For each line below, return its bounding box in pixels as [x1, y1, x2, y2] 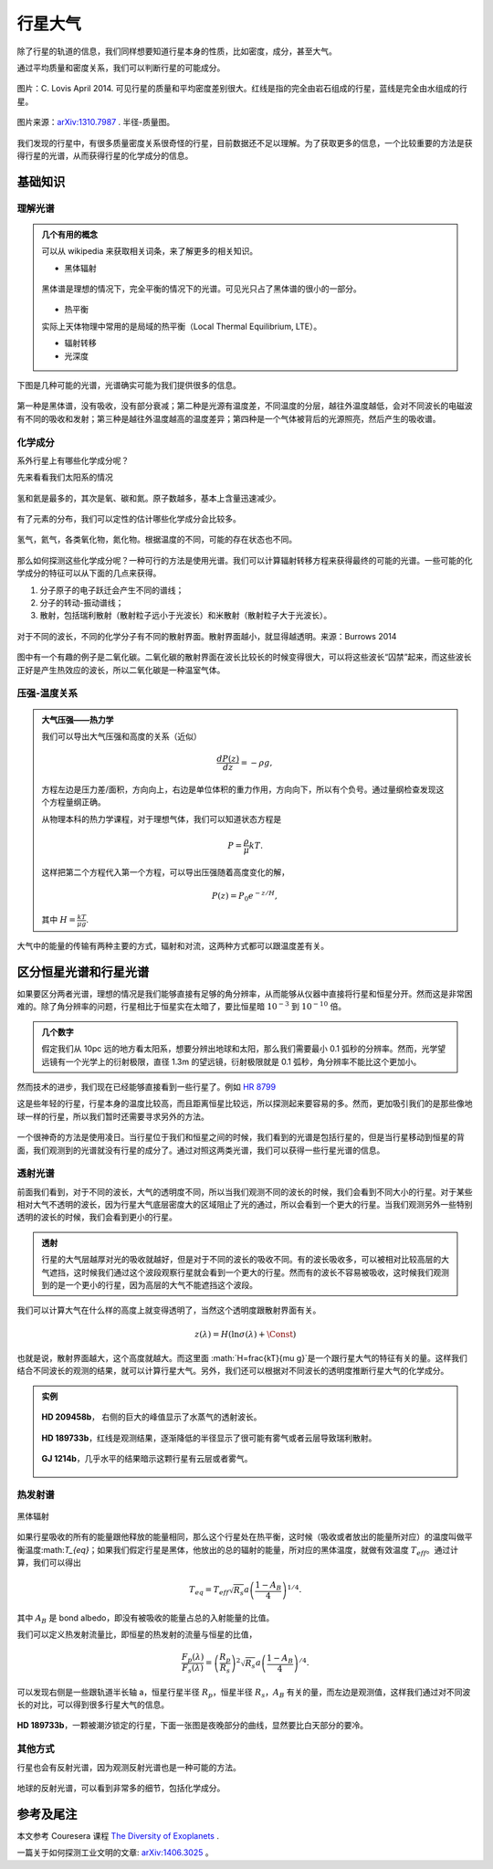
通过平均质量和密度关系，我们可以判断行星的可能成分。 [16, 62, 226, 73]
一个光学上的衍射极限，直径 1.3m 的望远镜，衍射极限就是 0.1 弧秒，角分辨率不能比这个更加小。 [65, 1056, 422, 1067]
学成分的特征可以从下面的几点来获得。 [16, 567, 162, 579]
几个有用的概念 [41, 228, 98, 239]
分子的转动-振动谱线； [39, 597, 124, 608]
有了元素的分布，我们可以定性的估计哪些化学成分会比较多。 [16, 513, 241, 524]
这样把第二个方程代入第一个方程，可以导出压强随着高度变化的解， [41, 866, 289, 877]
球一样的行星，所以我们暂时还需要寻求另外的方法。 [16, 1111, 209, 1122]
